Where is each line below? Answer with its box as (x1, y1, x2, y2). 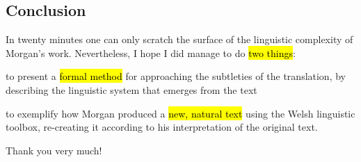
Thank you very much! (6, 143, 102, 157)
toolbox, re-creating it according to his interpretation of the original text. (6, 120, 318, 134)
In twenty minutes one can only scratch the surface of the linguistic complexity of (6, 32, 353, 47)
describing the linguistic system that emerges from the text (6, 82, 257, 97)
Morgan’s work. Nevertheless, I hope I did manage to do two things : (6, 45, 296, 60)
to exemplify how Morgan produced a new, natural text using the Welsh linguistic (6, 106, 355, 120)
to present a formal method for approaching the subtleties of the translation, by (6, 69, 346, 83)
